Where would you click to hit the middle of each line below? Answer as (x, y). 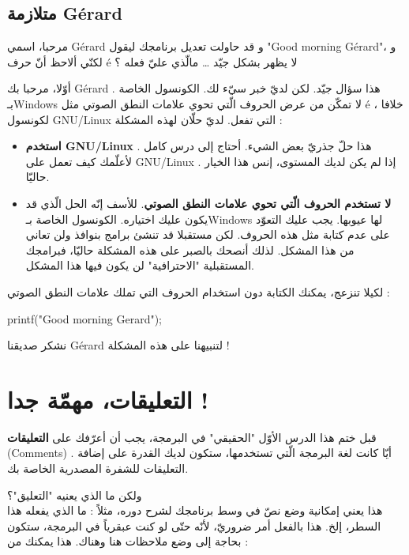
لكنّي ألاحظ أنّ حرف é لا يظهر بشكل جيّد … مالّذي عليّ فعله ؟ (152, 61)
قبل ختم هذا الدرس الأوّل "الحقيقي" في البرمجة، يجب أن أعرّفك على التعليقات (192, 437)
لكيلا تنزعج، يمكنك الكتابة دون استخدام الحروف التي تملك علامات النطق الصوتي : (199, 291)
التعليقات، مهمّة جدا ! (108, 399)
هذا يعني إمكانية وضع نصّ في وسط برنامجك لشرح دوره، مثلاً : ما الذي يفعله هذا (195, 510)
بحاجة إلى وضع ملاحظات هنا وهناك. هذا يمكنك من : (128, 541)
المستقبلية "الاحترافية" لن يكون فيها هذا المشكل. (140, 265)
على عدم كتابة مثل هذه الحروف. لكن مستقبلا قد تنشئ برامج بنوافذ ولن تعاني (208, 234)
